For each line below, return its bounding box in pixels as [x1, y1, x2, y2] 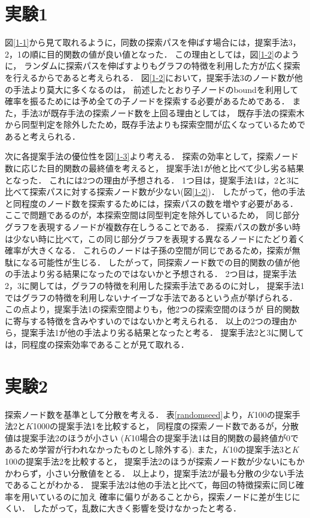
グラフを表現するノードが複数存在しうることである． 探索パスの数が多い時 [5, 221, 301, 233]
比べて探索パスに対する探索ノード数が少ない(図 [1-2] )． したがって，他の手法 [5, 185, 305, 198]
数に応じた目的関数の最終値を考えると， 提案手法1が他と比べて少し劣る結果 [5, 162, 305, 174]
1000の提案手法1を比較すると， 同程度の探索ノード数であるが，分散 [32, 420, 299, 432]
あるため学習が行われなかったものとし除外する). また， [5, 443, 223, 456]
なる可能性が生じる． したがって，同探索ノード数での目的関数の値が [21, 255, 291, 268]
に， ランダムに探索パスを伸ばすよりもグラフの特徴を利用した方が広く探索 [5, 59, 300, 72]
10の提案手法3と [229, 443, 292, 456]
